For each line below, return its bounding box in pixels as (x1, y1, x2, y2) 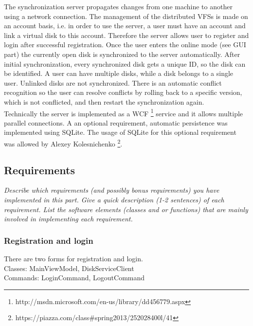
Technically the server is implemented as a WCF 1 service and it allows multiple (4, 107, 243, 118)
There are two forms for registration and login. (4, 254, 143, 264)
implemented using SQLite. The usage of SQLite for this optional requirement (4, 127, 236, 137)
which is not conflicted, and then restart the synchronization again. (4, 96, 204, 107)
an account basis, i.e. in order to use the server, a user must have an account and (4, 20, 246, 31)
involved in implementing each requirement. (4, 214, 133, 224)
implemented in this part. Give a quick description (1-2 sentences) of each (4, 195, 224, 205)
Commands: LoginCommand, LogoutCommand (4, 272, 145, 283)
